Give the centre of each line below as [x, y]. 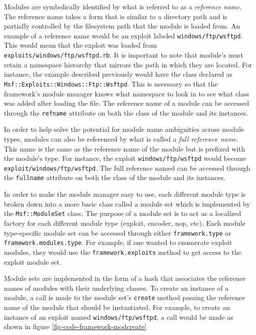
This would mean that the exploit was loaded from [80, 45]
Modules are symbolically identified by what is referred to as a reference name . [123, 6]
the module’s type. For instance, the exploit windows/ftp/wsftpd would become [125, 158]
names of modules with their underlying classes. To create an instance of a [116, 288]
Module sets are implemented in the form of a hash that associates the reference [125, 278]
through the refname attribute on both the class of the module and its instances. [126, 112]
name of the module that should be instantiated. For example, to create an [117, 307]
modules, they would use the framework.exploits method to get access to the [123, 252]
